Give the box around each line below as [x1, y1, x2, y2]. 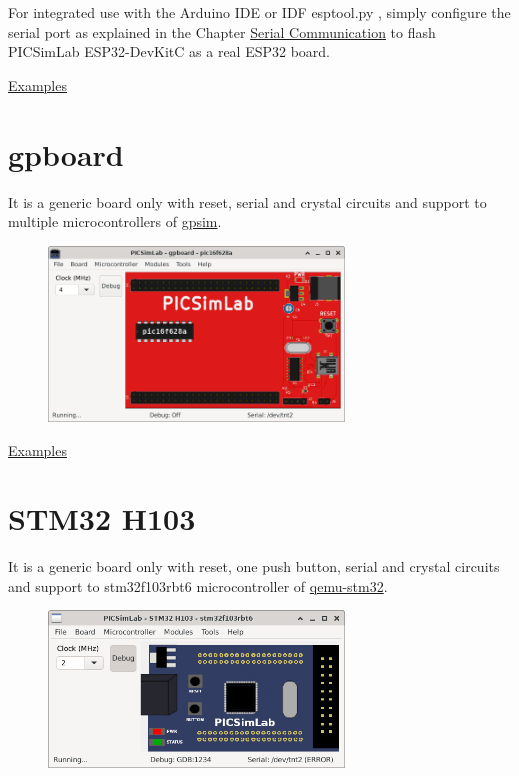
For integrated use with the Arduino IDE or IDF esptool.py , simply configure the [8, 2, 511, 22]
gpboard [8, 133, 124, 174]
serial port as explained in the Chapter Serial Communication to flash [8, 21, 436, 42]
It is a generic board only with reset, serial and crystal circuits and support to [8, 191, 487, 212]
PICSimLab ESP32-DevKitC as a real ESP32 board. [8, 41, 330, 62]
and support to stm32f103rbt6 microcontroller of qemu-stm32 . [8, 575, 388, 596]
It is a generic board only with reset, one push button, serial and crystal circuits [8, 556, 500, 577]
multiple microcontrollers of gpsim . [8, 211, 222, 232]
